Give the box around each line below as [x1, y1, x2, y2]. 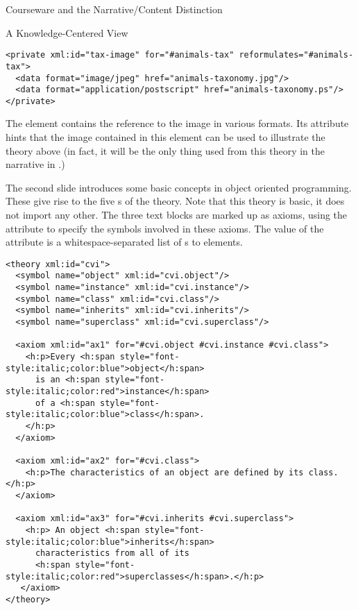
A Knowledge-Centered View [6, 25, 128, 40]
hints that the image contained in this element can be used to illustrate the [6, 130, 325, 144]
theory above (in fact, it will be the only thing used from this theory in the [6, 143, 325, 158]
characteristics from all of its [35, 548, 189, 559]
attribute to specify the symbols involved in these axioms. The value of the [6, 221, 324, 235]
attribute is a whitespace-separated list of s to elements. [6, 235, 243, 249]
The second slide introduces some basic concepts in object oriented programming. [6, 180, 352, 194]
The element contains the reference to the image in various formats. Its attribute [6, 116, 349, 130]
